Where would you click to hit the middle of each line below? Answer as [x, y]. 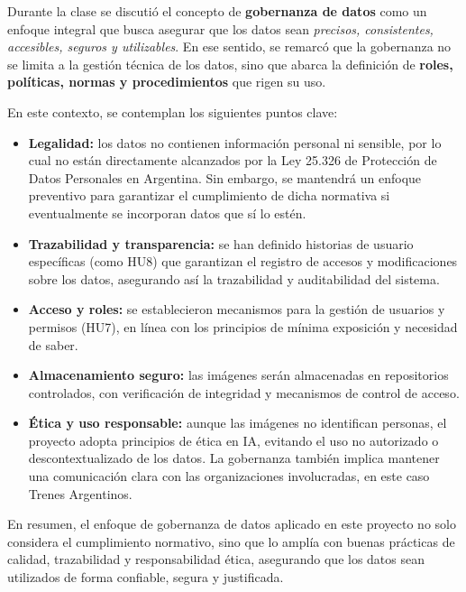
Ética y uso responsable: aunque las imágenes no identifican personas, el [238, 423]
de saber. [53, 344]
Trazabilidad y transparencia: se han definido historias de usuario [221, 243]
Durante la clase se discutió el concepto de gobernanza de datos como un [217, 11]
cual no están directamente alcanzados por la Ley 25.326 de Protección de [233, 160]
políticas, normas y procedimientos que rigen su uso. [167, 82]
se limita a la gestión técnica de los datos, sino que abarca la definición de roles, [230, 64]
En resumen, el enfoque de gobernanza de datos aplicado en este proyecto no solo [232, 524]
